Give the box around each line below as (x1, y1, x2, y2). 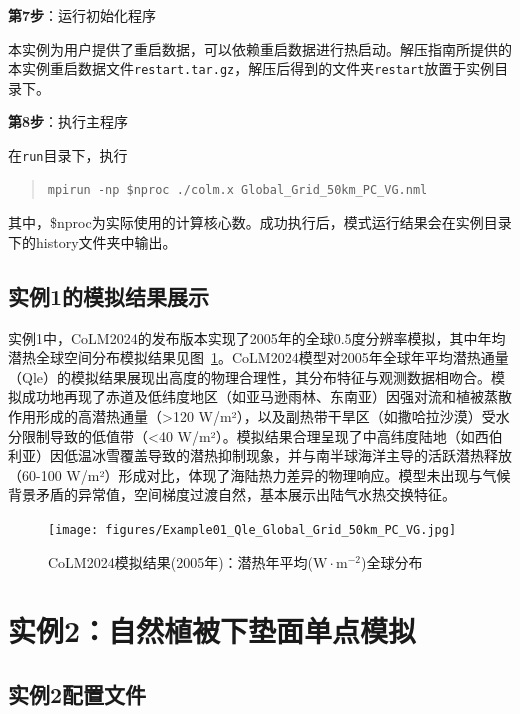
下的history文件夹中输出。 (8, 231, 177, 252)
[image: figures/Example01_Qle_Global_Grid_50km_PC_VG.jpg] (48, 523, 457, 538)
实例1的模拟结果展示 (8, 280, 210, 311)
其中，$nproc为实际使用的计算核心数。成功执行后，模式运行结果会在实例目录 (8, 212, 512, 233)
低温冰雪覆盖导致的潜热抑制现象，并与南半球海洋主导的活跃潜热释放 (63, 445, 512, 466)
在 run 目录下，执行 (8, 145, 128, 166)
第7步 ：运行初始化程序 (8, 5, 157, 25)
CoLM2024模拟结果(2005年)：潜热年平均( (48, 551, 314, 572)
